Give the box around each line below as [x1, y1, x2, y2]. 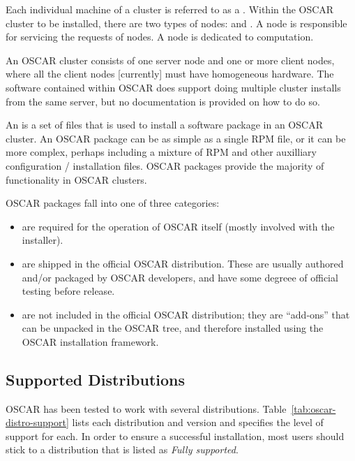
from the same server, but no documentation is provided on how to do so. [6, 94, 320, 108]
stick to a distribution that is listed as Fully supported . [6, 442, 239, 457]
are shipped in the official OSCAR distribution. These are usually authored [22, 256, 344, 270]
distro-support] [6, 415, 69, 430]
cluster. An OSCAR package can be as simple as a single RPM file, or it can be [6, 131, 346, 145]
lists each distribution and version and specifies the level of [72, 415, 324, 430]
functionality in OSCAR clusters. [6, 172, 147, 186]
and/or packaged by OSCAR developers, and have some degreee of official [22, 270, 338, 284]
